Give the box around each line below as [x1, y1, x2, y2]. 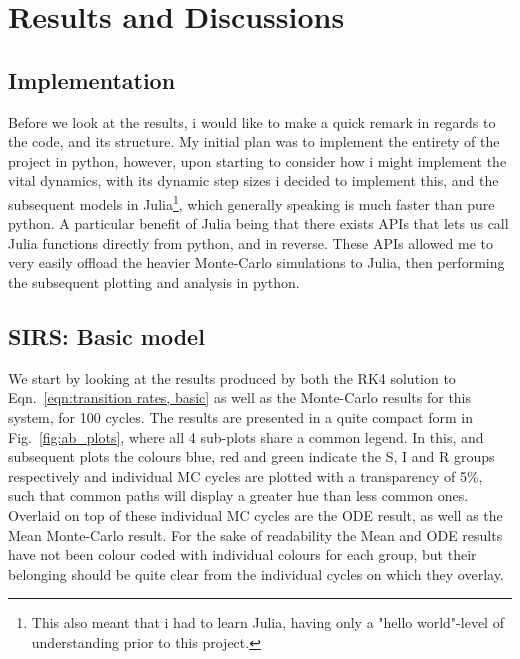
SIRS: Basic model [8, 320, 205, 351]
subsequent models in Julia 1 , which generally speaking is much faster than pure [8, 190, 495, 214]
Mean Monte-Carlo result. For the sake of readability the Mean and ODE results [8, 524, 503, 545]
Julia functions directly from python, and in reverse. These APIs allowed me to [8, 232, 494, 253]
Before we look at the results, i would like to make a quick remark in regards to [8, 111, 496, 132]
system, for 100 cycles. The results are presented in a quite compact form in [8, 406, 473, 427]
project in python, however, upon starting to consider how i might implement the [8, 150, 507, 171]
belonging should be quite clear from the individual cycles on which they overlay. [8, 563, 504, 584]
